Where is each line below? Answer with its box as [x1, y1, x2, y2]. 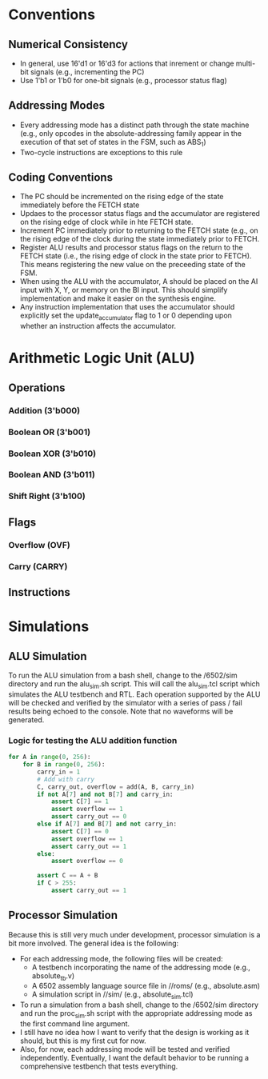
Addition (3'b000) [8, 405, 81, 416]
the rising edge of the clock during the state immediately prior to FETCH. [19, 234, 260, 244]
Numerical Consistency [8, 38, 128, 51]
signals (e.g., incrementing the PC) [30, 67, 145, 77]
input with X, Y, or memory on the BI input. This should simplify [19, 286, 228, 295]
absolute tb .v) [31, 970, 75, 982]
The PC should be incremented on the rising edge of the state [19, 192, 224, 202]
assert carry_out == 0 [50, 813, 127, 821]
